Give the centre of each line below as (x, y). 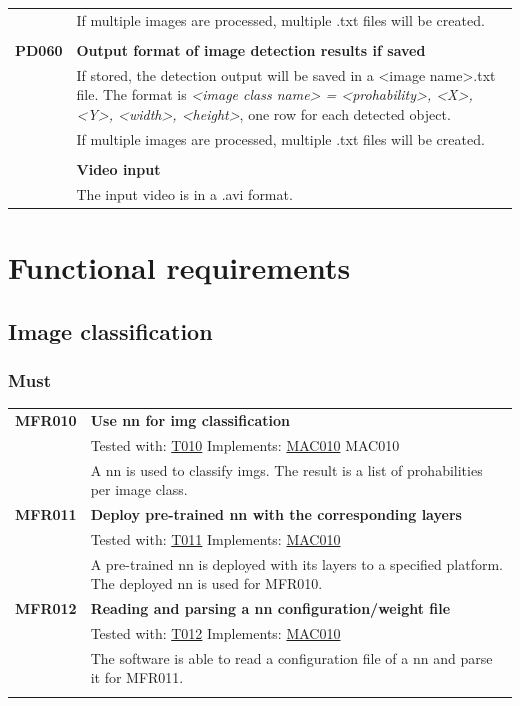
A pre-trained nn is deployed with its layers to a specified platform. (296, 563)
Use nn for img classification (190, 419)
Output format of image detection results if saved (251, 49)
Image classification (110, 330)
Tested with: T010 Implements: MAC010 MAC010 (245, 444)
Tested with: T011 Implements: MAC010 (215, 538)
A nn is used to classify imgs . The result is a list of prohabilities (286, 469)
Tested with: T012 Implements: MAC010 (215, 632)
